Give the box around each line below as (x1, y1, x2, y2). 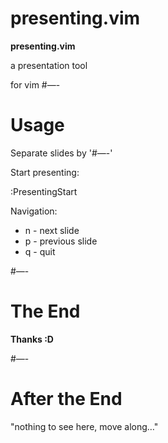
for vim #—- (10, 78, 61, 91)
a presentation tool (10, 59, 88, 71)
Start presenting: (10, 166, 80, 178)
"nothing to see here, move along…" (10, 420, 159, 432)
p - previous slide (24, 235, 98, 247)
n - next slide (24, 224, 80, 236)
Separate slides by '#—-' (10, 147, 113, 159)
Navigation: (10, 205, 58, 217)
